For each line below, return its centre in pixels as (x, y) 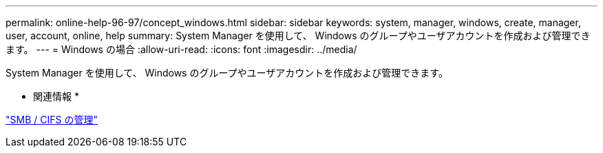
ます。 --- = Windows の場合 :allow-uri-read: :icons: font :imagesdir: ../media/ (181, 49)
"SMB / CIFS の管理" (52, 120)
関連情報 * (56, 96)
